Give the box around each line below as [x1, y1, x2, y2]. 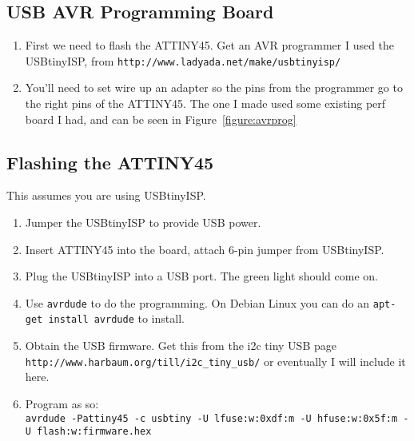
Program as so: [25, 395, 99, 411]
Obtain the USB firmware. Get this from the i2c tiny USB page [25, 337, 336, 354]
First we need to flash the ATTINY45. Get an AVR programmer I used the [25, 37, 395, 54]
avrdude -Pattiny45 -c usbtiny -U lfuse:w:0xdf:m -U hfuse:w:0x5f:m [25, 412, 398, 424]
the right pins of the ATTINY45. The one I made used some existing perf [25, 95, 386, 112]
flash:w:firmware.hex [37, 426, 152, 438]
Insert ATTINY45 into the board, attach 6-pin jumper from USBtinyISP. [25, 240, 384, 257]
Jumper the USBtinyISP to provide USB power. [25, 214, 261, 231]
